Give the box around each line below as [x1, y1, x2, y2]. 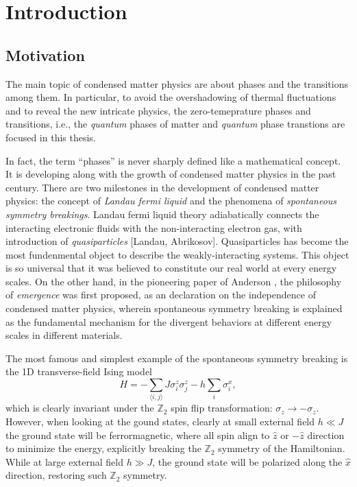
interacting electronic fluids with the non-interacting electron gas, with [5, 220, 302, 235]
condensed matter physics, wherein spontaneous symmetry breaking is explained [5, 301, 343, 316]
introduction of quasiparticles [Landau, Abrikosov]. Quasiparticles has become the [5, 234, 349, 248]
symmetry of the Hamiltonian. [218, 441, 345, 455]
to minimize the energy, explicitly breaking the [5, 441, 201, 455]
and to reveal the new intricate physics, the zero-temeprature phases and [5, 103, 311, 117]
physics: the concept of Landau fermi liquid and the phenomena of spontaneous [5, 193, 337, 208]
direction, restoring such [5, 468, 107, 482]
